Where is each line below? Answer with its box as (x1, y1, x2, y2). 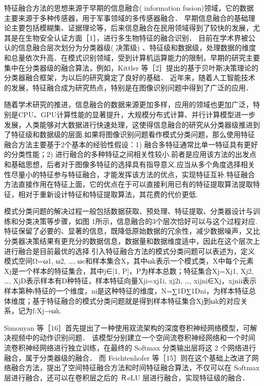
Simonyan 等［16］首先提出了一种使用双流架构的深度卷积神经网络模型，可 (4, 322, 250, 333)
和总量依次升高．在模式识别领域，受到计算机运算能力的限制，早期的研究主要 (4, 52, 260, 62)
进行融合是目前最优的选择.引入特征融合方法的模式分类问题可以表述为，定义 (4, 245, 255, 256)
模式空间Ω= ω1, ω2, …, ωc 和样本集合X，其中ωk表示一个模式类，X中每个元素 (4, 255, 254, 266)
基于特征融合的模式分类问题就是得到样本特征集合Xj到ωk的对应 (32, 295, 241, 306)
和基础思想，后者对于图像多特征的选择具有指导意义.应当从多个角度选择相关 (4, 158, 255, 169)
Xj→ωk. (37, 305, 62, 316)
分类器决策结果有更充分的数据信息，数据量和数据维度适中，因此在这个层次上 (4, 236, 260, 246)
